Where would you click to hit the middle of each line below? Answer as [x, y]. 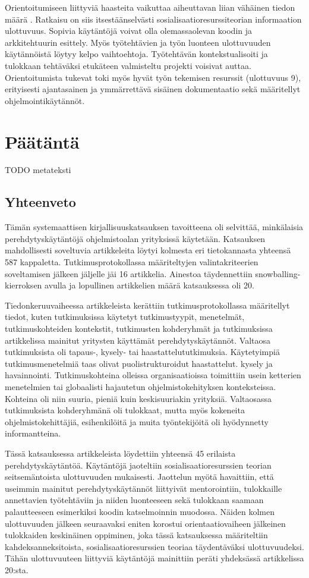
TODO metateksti [38, 170]
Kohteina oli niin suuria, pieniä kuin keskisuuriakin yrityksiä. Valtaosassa [138, 398]
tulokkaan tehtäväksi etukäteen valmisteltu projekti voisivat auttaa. [128, 65]
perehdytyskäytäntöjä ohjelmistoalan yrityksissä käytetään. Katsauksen [135, 238]
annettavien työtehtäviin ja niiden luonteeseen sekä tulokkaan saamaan [134, 500]
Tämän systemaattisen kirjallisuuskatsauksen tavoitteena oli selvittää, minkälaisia [154, 227]
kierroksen [23, 285]
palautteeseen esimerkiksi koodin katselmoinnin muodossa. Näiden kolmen [140, 511]
